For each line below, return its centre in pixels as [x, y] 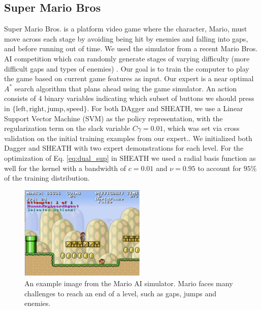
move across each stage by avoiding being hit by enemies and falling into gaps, [126, 38]
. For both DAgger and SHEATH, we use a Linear [165, 108]
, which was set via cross [201, 128]
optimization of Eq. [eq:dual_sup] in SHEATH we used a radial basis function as [130, 158]
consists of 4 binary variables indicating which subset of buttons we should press [129, 98]
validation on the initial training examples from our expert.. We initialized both [128, 138]
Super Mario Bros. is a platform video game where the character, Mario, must [126, 29]
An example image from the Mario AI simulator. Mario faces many [129, 283]
